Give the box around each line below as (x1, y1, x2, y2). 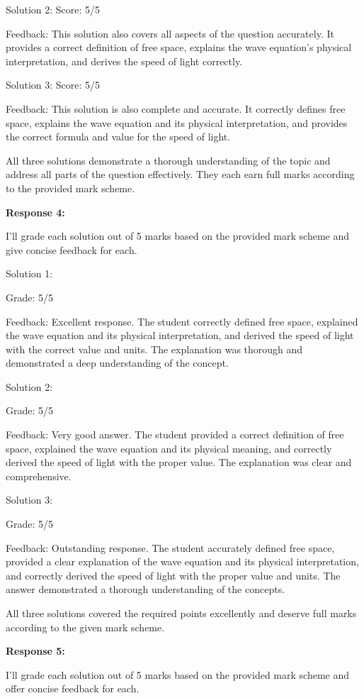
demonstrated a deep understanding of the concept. (6, 355, 229, 370)
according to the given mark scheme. (6, 619, 165, 634)
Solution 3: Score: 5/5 (6, 77, 101, 92)
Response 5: (6, 643, 65, 658)
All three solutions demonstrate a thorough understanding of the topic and (6, 153, 331, 167)
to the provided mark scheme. (6, 180, 135, 195)
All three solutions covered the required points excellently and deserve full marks (6, 606, 357, 620)
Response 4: (6, 204, 65, 219)
